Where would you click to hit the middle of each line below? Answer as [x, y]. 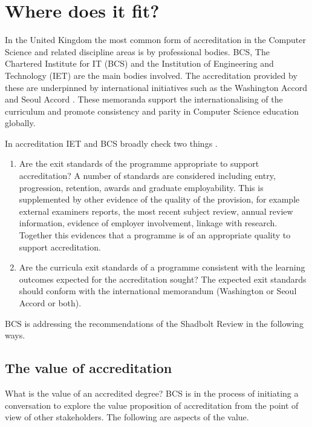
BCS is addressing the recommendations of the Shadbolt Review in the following [154, 323]
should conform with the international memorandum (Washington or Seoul [158, 291]
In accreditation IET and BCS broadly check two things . [111, 143]
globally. [20, 123]
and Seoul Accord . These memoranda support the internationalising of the [144, 99]
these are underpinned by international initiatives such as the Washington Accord [156, 87]
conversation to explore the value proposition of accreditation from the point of [152, 405]
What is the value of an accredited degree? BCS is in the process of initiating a [152, 393]
